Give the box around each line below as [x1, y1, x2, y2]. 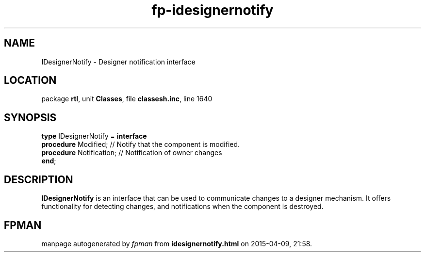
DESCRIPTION [4, 173, 73, 186]
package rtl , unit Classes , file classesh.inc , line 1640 [41, 95, 212, 103]
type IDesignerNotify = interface [41, 132, 147, 141]
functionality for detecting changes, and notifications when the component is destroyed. [41, 202, 324, 211]
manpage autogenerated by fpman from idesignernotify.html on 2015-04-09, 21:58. [41, 239, 312, 248]
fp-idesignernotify [151, 2, 274, 18]
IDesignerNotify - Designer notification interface [41, 57, 196, 66]
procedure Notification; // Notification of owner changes [41, 148, 222, 157]
